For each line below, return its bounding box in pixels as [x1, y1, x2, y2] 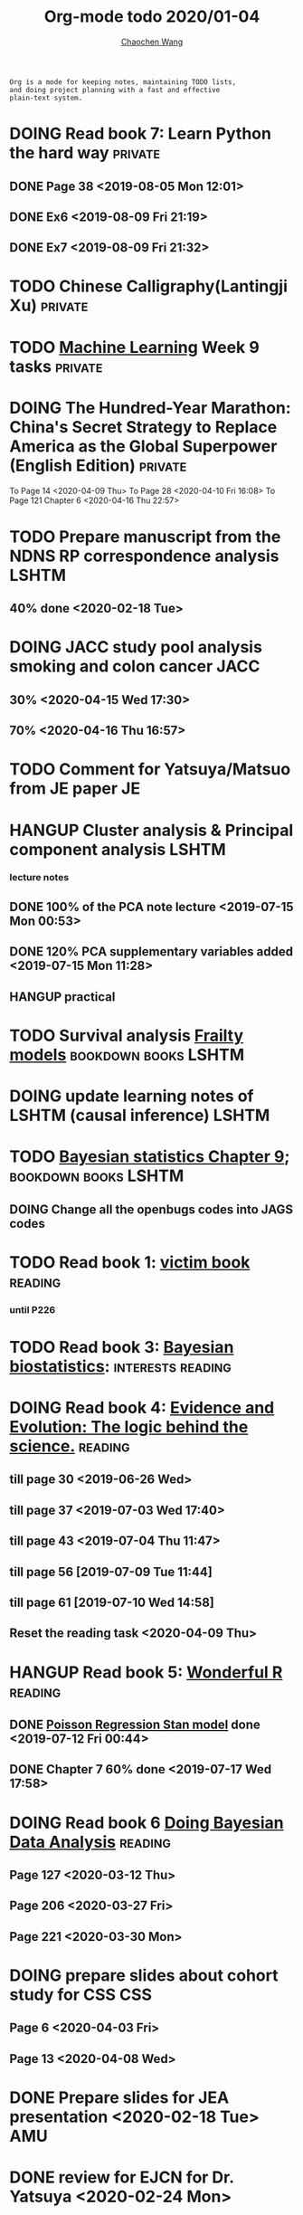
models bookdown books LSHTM [9, 1044, 245, 1065]
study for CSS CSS [9, 1984, 152, 2005]
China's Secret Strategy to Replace [9, 416, 278, 437]
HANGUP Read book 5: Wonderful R [9, 1662, 283, 1682]
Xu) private [9, 296, 89, 316]
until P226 [9, 1303, 56, 1316]
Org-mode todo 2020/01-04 [43, 6, 260, 27]
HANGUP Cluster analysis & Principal [9, 820, 294, 841]
